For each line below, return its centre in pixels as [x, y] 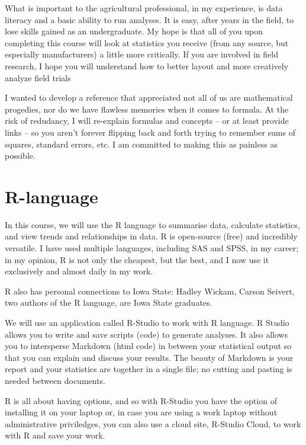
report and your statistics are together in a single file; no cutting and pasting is [149, 369]
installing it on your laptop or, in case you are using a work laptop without [141, 412]
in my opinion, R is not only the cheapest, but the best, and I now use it [137, 259]
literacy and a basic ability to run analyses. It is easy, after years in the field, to [149, 19]
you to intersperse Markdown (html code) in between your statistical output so [148, 346]
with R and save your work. [55, 435]
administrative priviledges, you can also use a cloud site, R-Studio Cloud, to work [153, 423]
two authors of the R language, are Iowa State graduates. [109, 302]
